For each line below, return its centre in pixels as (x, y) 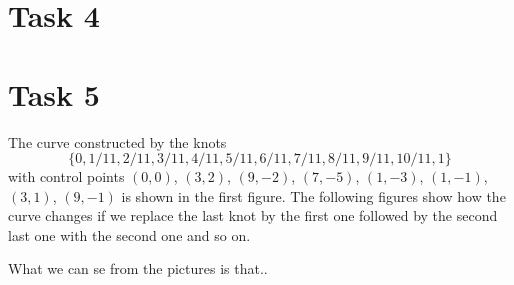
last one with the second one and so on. (129, 234)
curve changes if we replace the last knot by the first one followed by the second (253, 215)
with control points (66, 176)
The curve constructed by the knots (117, 141)
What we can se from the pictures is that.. (138, 268)
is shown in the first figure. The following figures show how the (313, 195)
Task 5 (54, 93)
